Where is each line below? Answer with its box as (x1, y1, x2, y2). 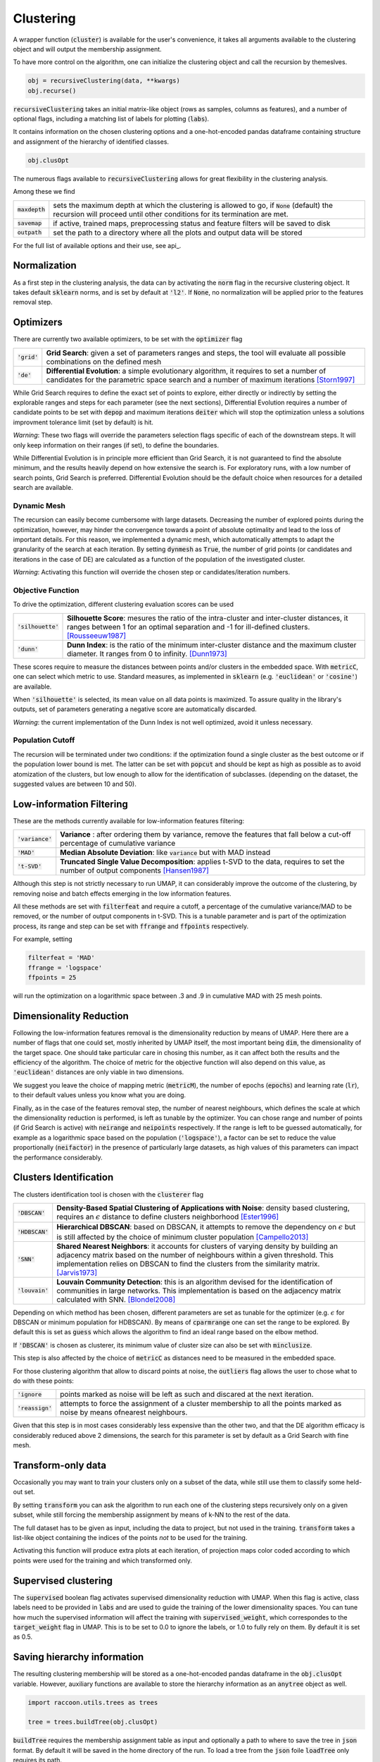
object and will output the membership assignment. (13, 44, 162, 53)
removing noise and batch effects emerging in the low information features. (13, 889, 232, 898)
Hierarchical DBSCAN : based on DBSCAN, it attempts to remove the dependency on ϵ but (56, 1222, 356, 1232)
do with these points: (13, 1376, 74, 1385)
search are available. (13, 483, 73, 492)
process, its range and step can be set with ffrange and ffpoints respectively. (13, 922, 249, 930)
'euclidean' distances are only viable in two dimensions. (13, 1068, 184, 1076)
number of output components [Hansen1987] (60, 865, 209, 875)
